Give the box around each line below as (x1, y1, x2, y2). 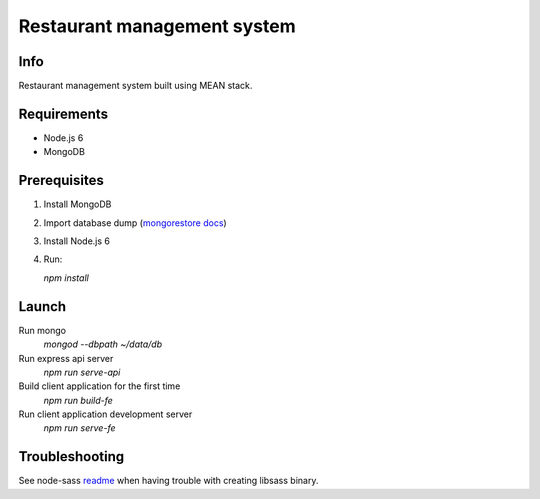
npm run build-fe (43, 394, 114, 406)
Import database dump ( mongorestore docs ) (43, 216, 227, 229)
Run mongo (18, 324, 67, 336)
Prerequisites (18, 172, 104, 189)
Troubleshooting (18, 448, 125, 465)
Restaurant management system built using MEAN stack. (18, 80, 253, 92)
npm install (43, 271, 89, 284)
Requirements (18, 105, 109, 122)
